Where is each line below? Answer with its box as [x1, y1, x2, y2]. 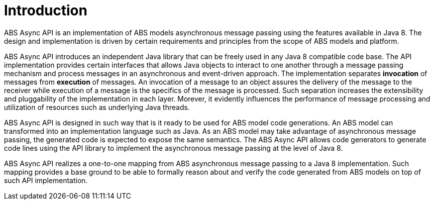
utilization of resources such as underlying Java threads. [4, 102, 190, 111]
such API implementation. [4, 176, 88, 185]
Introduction [4, 2, 88, 19]
